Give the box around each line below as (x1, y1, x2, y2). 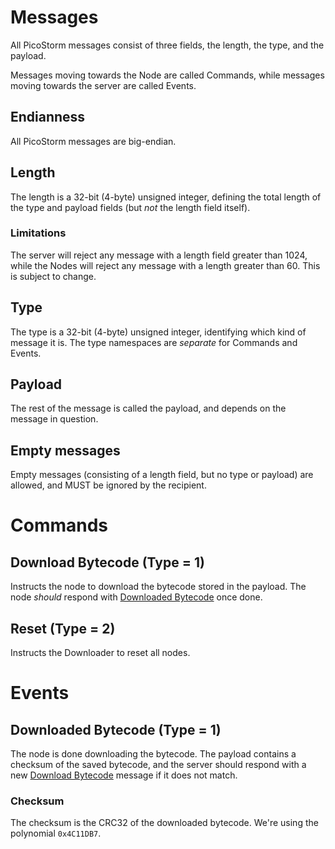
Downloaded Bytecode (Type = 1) (10, 721, 222, 738)
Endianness (10, 109, 86, 126)
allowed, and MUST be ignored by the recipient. (10, 479, 207, 491)
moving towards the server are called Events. (10, 79, 197, 91)
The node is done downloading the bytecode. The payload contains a (10, 748, 297, 760)
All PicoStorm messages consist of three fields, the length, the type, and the (10, 39, 325, 51)
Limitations (10, 226, 67, 240)
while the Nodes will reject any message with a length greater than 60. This (10, 259, 321, 271)
